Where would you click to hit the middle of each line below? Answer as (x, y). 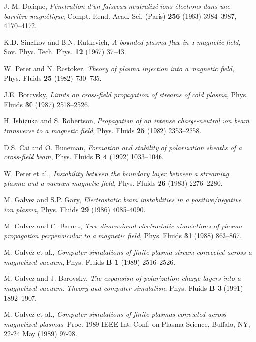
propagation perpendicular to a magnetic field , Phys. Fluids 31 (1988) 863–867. (123, 235)
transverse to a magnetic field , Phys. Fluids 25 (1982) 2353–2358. (103, 130)
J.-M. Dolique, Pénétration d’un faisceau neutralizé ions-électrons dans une (117, 6)
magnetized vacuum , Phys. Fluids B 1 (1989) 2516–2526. (90, 261)
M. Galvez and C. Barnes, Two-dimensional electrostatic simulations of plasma (123, 226)
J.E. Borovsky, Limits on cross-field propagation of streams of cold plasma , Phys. (126, 95)
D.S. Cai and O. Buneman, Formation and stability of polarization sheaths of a (123, 147)
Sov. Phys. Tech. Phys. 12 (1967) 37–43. (65, 52)
